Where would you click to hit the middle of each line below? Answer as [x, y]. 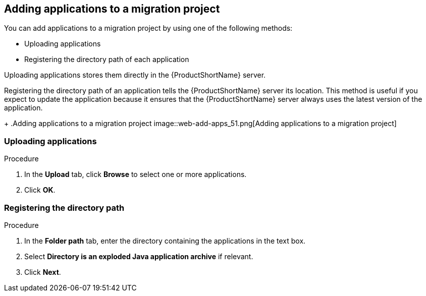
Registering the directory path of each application [107, 60]
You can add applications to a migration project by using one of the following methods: [148, 28]
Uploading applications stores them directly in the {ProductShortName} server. [135, 75]
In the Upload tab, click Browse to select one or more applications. [136, 174]
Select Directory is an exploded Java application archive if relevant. [139, 256]
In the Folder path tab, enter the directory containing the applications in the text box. [165, 241]
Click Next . [43, 272]
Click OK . [40, 190]
